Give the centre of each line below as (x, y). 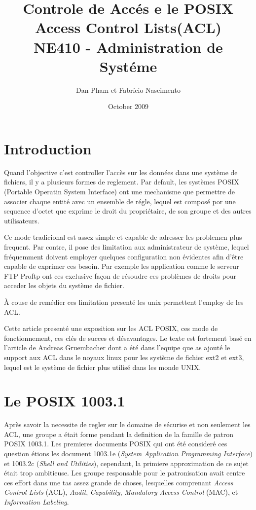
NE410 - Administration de (128, 47)
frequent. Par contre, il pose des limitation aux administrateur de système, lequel (127, 246)
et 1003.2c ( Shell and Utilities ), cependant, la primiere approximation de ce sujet (126, 463)
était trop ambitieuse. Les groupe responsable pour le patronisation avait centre (125, 473)
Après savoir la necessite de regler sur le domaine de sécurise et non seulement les (127, 424)
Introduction (48, 148)
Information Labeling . (37, 501)
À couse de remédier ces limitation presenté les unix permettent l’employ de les (124, 302)
